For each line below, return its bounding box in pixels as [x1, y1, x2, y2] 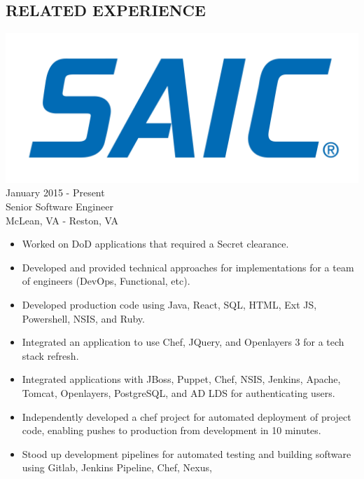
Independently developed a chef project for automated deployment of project [22, 409, 351, 424]
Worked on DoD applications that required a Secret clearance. [22, 236, 289, 251]
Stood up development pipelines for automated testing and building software [22, 446, 351, 461]
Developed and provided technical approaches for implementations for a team [22, 259, 354, 274]
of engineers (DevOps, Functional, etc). [22, 274, 190, 288]
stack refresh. [22, 348, 79, 363]
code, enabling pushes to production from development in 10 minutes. [22, 423, 321, 438]
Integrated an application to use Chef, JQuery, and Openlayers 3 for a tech [22, 335, 344, 349]
